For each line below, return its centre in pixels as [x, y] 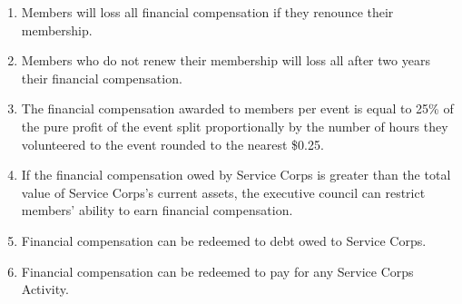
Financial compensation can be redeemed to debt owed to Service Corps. [224, 240]
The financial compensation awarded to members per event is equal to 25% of [237, 108]
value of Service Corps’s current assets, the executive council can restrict [223, 192]
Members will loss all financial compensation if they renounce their [207, 12]
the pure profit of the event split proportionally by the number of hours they [235, 126]
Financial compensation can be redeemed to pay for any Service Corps [217, 271]
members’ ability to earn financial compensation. [157, 210]
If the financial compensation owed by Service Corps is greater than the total [236, 175]
